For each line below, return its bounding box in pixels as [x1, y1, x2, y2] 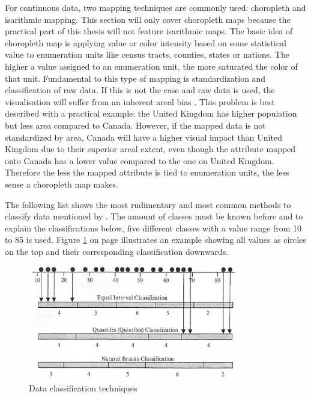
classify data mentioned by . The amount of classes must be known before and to [5, 210, 303, 222]
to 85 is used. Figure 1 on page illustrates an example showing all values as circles [5, 233, 306, 246]
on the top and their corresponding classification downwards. [5, 245, 229, 257]
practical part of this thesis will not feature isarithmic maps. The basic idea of [5, 25, 293, 37]
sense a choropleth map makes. [5, 177, 118, 190]
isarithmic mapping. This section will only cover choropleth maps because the [5, 13, 291, 25]
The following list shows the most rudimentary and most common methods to [5, 198, 291, 210]
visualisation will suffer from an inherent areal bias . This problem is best [5, 95, 275, 108]
